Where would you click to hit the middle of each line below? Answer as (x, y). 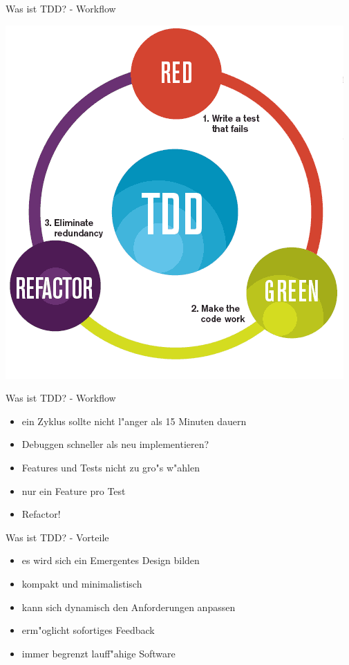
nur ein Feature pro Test (74, 490)
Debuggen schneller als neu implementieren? (115, 444)
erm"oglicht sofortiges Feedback (88, 630)
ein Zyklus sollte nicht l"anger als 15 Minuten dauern (134, 421)
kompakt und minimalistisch (82, 583)
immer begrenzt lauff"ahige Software (98, 653)
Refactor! (41, 514)
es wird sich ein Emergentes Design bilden (111, 560)
